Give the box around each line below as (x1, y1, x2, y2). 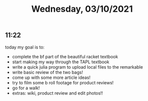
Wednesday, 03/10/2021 (31, 3, 133, 15)
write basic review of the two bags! (12, 69, 83, 75)
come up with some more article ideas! (12, 75, 91, 80)
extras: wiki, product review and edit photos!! (12, 90, 104, 96)
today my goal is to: (5, 44, 45, 50)
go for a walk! (12, 85, 40, 91)
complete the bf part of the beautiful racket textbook (12, 53, 118, 59)
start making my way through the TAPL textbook (12, 59, 109, 65)
